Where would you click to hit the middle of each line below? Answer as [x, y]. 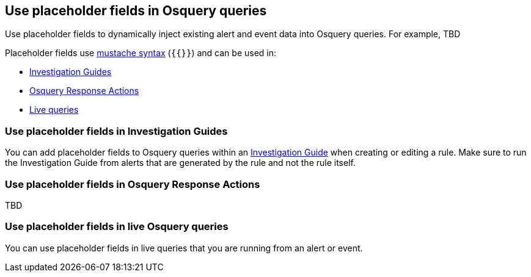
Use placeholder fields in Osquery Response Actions [133, 184]
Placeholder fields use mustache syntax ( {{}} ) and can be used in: [141, 53]
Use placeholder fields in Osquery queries [136, 11]
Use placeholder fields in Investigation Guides [116, 131]
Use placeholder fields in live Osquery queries [117, 227]
